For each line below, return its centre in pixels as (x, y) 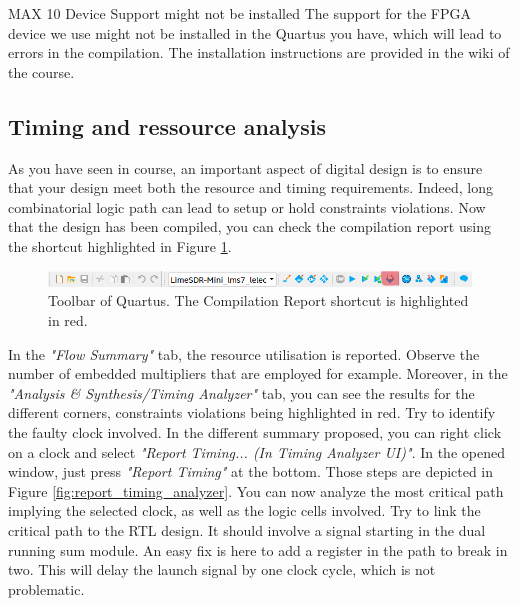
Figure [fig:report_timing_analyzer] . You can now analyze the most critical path (256, 490)
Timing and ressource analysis (167, 125)
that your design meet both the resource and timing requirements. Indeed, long (250, 187)
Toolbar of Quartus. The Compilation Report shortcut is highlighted (258, 300)
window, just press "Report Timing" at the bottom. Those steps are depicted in (251, 471)
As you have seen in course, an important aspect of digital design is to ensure (245, 167)
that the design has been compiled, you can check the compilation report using (249, 226)
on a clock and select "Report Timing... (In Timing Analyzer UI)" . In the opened (256, 451)
